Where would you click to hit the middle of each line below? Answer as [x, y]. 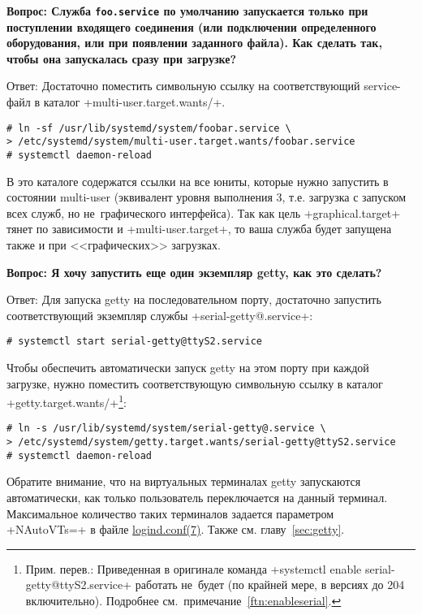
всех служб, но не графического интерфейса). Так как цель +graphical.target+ [204, 212]
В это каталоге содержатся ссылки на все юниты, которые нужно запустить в [198, 181]
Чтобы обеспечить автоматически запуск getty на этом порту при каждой [188, 367]
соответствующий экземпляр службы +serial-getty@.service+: [160, 315]
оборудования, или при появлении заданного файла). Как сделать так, [194, 43]
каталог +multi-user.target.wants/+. [134, 102]
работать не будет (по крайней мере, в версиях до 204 [270, 585]
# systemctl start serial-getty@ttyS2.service [134, 342]
